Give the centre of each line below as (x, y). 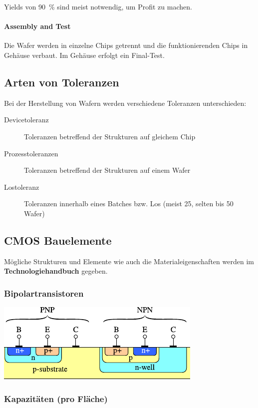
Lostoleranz (22, 187)
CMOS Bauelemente (58, 240)
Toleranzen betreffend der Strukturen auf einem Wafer (107, 170)
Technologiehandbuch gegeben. (56, 271)
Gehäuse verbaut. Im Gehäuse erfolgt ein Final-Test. (84, 55)
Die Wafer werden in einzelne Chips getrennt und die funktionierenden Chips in (126, 45)
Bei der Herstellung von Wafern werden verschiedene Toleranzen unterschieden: (125, 103)
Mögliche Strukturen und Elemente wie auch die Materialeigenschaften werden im (129, 261)
